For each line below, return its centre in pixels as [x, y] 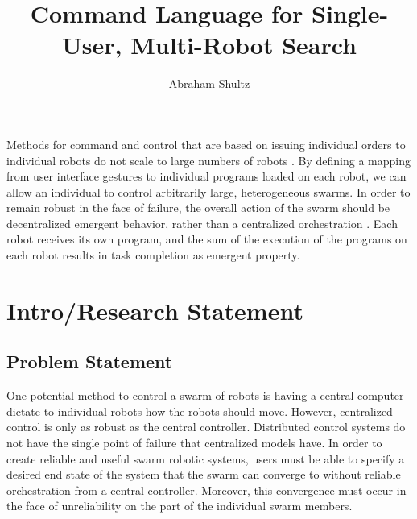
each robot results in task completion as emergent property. [153, 255]
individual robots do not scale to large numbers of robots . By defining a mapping [208, 160]
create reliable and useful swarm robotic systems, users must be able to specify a [206, 458]
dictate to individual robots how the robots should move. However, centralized [200, 411]
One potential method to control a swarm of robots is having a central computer [205, 395]
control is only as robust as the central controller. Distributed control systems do [206, 427]
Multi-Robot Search [244, 45]
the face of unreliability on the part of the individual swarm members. [180, 506]
